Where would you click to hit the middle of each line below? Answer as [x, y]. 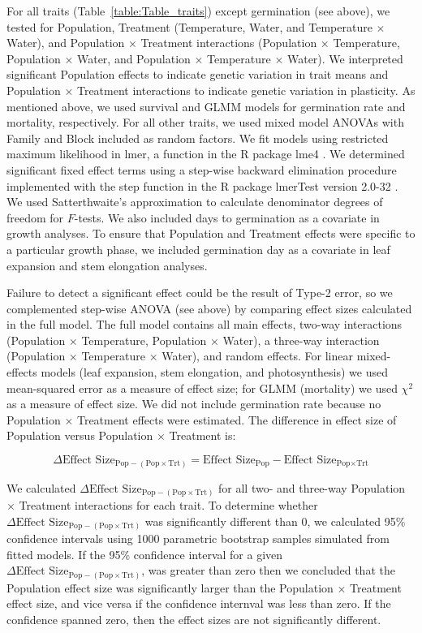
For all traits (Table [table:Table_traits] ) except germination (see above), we [198, 11]
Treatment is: [202, 435]
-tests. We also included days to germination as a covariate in [227, 217]
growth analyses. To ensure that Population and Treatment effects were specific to [211, 233]
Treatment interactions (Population [229, 43]
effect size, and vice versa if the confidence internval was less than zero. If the [199, 603]
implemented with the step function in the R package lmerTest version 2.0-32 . [202, 185]
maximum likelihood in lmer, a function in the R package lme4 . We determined [206, 154]
